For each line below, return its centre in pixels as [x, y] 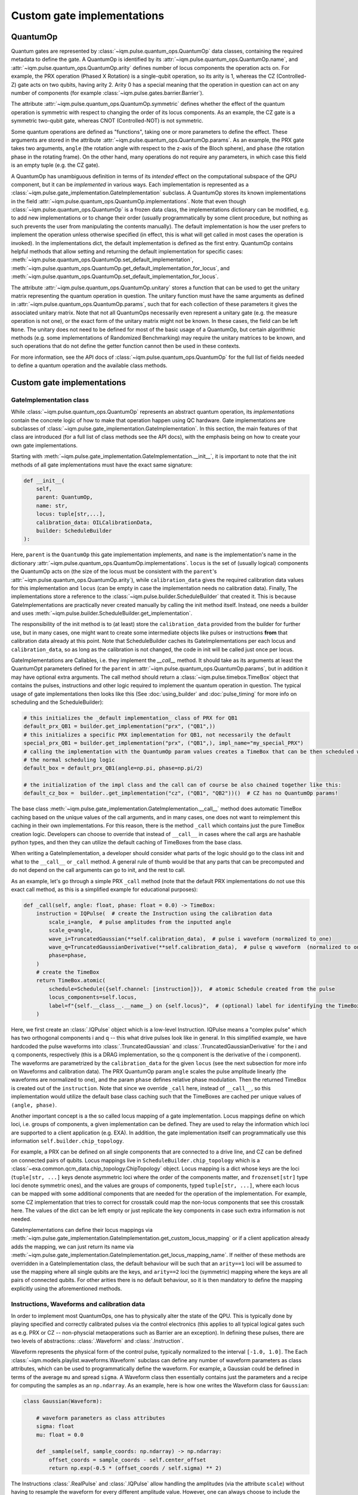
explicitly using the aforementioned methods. [67, 1288]
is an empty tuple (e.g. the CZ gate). [55, 165]
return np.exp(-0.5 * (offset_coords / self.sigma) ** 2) [135, 1468]
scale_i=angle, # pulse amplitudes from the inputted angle [140, 922]
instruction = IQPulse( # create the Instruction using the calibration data [154, 914]
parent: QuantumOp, [65, 497]
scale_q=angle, [71, 930]
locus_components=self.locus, [93, 997]
